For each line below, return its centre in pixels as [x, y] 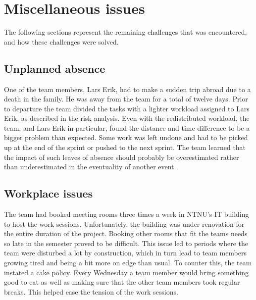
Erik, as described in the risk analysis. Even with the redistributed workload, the [127, 118]
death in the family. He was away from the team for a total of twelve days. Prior [126, 99]
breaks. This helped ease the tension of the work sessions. [91, 291]
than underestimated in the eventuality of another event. [90, 167]
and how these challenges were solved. [61, 41]
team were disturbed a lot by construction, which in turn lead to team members [126, 253]
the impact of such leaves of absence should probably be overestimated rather [122, 157]
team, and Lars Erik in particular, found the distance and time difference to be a [127, 127]
